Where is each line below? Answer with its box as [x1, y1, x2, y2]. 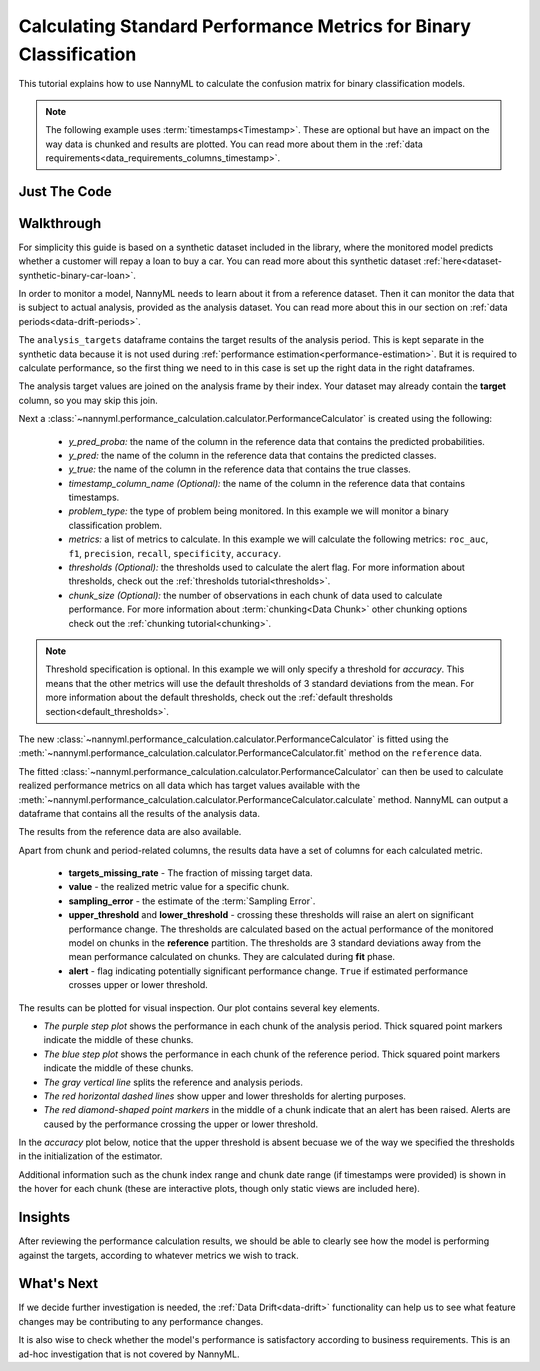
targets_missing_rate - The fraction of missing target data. [68, 867, 314, 879]
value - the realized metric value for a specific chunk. [68, 881, 290, 893]
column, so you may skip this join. [18, 394, 159, 406]
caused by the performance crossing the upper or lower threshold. [43, 1118, 319, 1130]
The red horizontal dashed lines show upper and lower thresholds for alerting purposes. [43, 1090, 407, 1102]
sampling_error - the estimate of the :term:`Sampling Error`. [68, 895, 316, 907]
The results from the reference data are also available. [18, 826, 242, 838]
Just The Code [18, 183, 112, 200]
